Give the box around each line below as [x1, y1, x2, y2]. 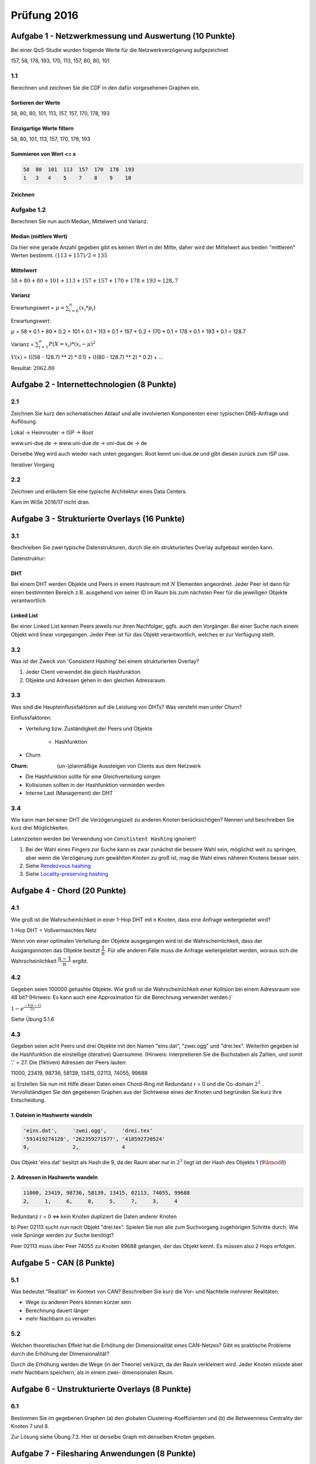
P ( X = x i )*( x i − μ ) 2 [49, 340, 96, 349]
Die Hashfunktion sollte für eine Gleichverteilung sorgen [25, 773, 161, 780]
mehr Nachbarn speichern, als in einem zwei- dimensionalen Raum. [11, 1369, 174, 1376]
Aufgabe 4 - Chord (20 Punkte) [11, 886, 126, 896]
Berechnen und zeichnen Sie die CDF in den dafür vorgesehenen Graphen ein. [11, 84, 200, 91]
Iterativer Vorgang [11, 461, 55, 468]
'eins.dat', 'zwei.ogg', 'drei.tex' [23, 1127, 153, 1134]
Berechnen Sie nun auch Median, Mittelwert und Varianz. [11, 218, 149, 225]
